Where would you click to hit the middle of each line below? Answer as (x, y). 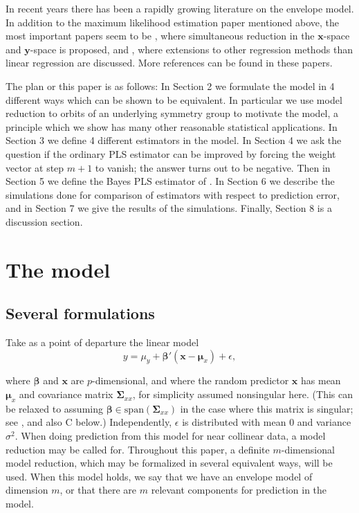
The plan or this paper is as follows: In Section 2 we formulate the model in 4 (170, 85)
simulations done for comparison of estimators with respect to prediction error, (173, 194)
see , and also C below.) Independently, (89, 422)
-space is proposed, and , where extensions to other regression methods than (192, 49)
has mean (321, 380)
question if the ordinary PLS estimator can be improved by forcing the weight (171, 153)
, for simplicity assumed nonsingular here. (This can (243, 394)
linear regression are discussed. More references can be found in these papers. (169, 63)
